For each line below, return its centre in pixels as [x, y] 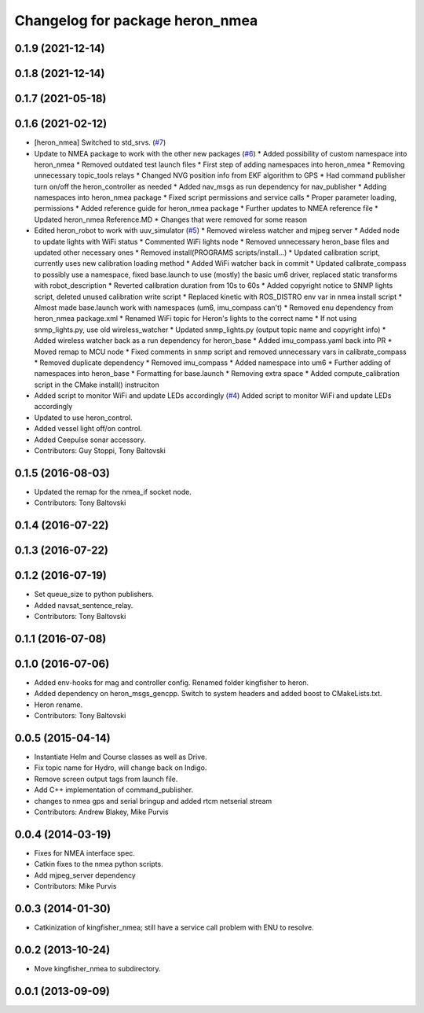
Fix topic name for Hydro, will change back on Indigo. [121, 768]
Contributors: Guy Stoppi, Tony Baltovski [100, 451]
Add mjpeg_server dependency [85, 875]
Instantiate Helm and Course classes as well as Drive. [121, 757]
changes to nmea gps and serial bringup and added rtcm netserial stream [153, 801]
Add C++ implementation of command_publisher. [114, 790]
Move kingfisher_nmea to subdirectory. [97, 968]
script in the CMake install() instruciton [97, 385]
